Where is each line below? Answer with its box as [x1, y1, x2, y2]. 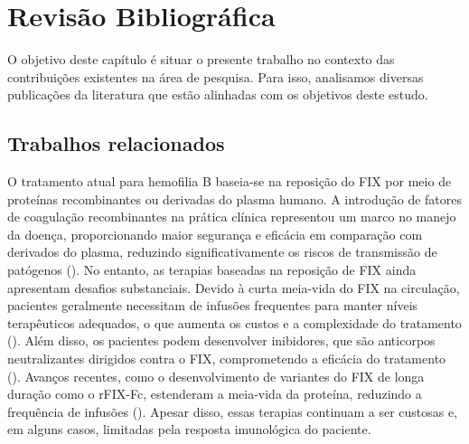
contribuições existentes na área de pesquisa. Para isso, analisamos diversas [7, 67, 424, 86]
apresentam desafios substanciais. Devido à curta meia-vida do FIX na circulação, [7, 278, 460, 297]
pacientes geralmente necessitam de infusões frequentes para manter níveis [7, 296, 418, 315]
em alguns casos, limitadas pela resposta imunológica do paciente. [7, 420, 371, 439]
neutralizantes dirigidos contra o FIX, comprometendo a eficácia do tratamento [7, 349, 446, 368]
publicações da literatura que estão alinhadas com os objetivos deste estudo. [7, 85, 428, 104]
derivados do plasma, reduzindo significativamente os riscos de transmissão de [7, 242, 437, 261]
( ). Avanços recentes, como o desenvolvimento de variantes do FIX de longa [7, 366, 425, 385]
